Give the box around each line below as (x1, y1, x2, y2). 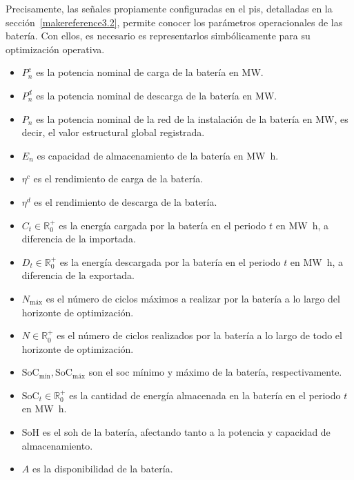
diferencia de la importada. (21, 231, 136, 246)
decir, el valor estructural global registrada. (21, 125, 205, 140)
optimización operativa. (6, 41, 105, 56)
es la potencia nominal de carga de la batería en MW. (36, 65, 264, 79)
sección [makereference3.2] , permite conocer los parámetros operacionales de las (6, 15, 343, 29)
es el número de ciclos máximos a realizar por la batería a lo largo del (46, 291, 340, 305)
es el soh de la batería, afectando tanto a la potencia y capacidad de (42, 425, 331, 439)
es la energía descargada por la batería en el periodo (59, 254, 281, 269)
